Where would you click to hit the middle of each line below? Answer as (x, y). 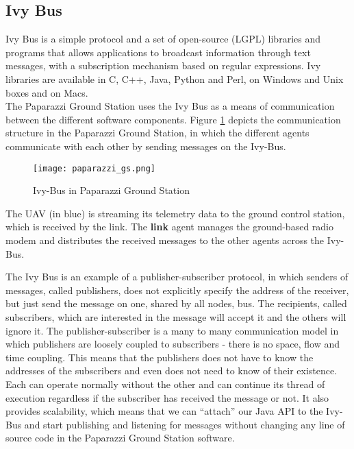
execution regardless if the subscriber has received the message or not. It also (167, 397)
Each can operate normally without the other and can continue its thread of (165, 384)
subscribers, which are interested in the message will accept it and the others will (176, 316)
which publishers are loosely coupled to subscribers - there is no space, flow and (173, 344)
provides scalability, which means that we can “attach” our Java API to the (164, 411)
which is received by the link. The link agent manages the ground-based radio (169, 227)
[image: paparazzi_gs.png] (94, 168)
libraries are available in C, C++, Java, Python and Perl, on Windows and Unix (175, 78)
